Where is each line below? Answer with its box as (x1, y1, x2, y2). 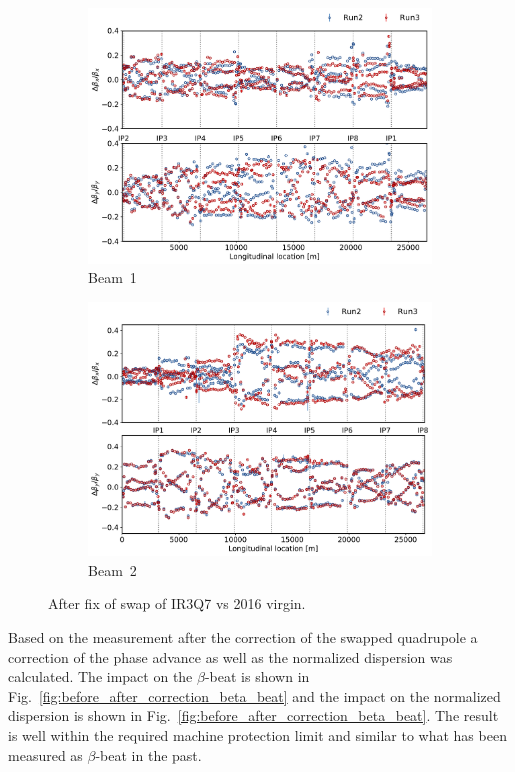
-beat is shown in (204, 666, 310, 687)
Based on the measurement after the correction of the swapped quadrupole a (8, 627, 478, 648)
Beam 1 (88, 267, 137, 288)
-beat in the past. (95, 744, 202, 765)
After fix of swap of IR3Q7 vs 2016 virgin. (48, 593, 306, 614)
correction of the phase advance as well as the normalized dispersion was (8, 646, 453, 667)
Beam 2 (88, 559, 137, 580)
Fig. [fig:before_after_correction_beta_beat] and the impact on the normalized (8, 685, 501, 706)
